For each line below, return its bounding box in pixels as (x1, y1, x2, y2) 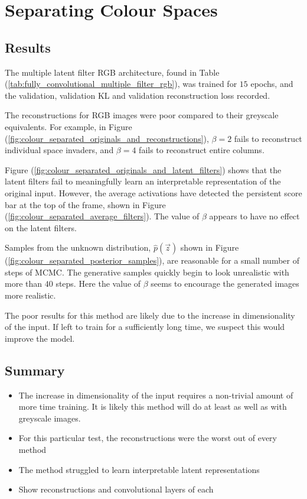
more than (5, 277, 43, 290)
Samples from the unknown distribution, (5, 241, 151, 254)
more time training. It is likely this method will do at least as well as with (18, 400, 287, 413)
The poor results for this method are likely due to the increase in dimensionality (5, 309, 295, 321)
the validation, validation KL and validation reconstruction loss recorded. (5, 89, 270, 101)
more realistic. (5, 289, 56, 302)
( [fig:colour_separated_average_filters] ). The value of (5, 210, 200, 222)
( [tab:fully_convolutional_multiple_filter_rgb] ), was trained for (5, 77, 237, 90)
